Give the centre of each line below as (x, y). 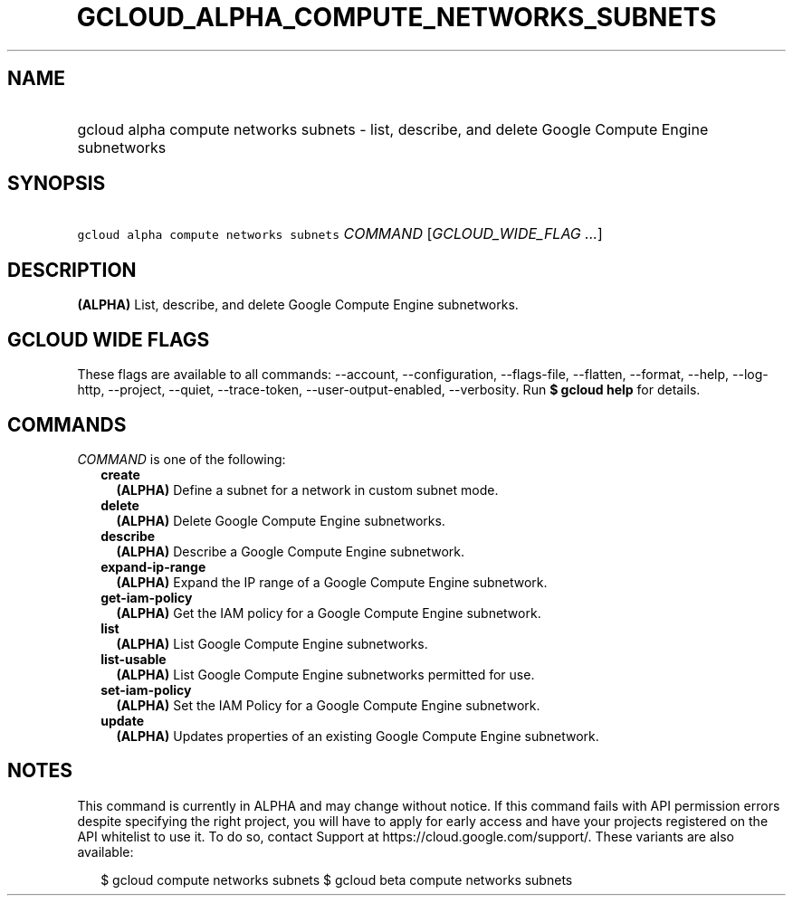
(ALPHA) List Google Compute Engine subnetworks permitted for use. (325, 674)
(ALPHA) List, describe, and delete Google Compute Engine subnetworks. (298, 305)
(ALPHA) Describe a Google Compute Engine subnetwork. (291, 551)
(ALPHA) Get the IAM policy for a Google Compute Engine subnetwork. (329, 613)
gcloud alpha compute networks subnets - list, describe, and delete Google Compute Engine (393, 129)
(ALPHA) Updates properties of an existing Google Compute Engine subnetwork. (358, 736)
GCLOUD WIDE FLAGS (109, 339)
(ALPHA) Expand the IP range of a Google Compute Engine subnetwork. (332, 582)
